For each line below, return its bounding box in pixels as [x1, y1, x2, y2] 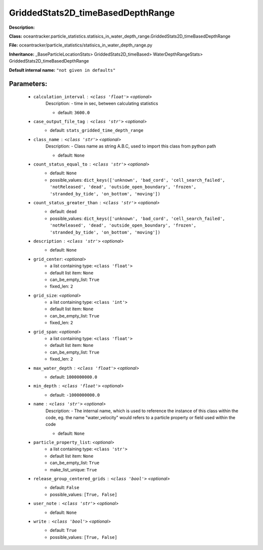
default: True [50, 528, 77, 533]
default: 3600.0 [57, 109, 90, 115]
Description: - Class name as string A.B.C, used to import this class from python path [45, 143, 216, 149]
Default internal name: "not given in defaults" [9, 67, 116, 73]
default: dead [50, 209, 77, 214]
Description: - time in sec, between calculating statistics [45, 101, 158, 106]
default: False [50, 485, 80, 490]
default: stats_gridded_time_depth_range [50, 127, 144, 133]
